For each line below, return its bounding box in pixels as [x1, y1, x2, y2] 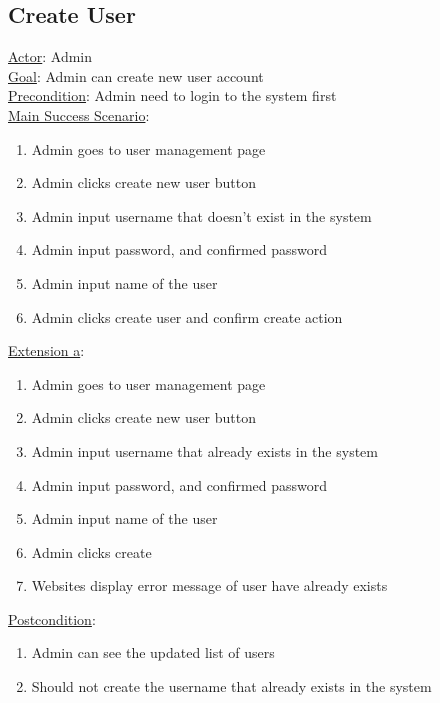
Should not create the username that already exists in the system [31, 676, 432, 697]
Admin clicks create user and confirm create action [31, 306, 343, 327]
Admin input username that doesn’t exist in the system [31, 205, 372, 226]
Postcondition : [8, 608, 96, 629]
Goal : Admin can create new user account [8, 65, 264, 86]
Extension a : [8, 340, 85, 361]
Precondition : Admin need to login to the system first [8, 85, 337, 106]
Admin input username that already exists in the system [31, 440, 378, 461]
